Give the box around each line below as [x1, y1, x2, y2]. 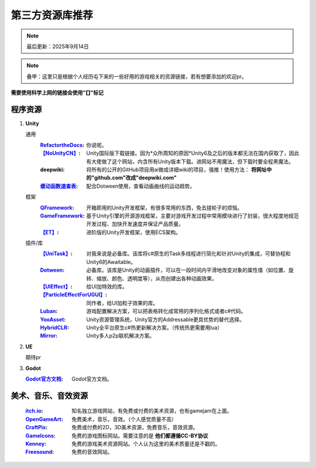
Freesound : [25, 449, 54, 456]
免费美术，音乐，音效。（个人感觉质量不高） [71, 415, 177, 422]
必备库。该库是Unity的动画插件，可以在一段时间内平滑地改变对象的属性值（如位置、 [86, 267, 289, 274]
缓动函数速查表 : [40, 182, 78, 189]
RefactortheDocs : [40, 141, 85, 148]
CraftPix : [25, 424, 48, 431]
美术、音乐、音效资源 [11, 391, 88, 401]
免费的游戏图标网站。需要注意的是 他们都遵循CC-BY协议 [71, 432, 208, 439]
